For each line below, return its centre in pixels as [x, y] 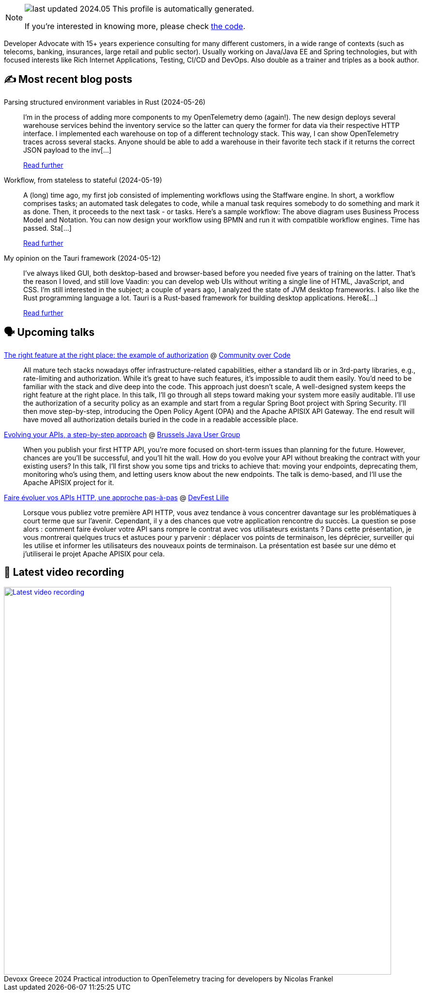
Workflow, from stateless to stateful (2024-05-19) [83, 180]
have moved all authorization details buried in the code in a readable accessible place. [161, 419]
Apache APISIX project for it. [69, 482]
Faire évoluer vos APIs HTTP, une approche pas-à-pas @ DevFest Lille [116, 497]
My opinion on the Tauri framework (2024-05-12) [82, 258]
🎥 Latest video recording [64, 572]
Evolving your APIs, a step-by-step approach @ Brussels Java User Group [122, 434]
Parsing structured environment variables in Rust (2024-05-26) [105, 102]
